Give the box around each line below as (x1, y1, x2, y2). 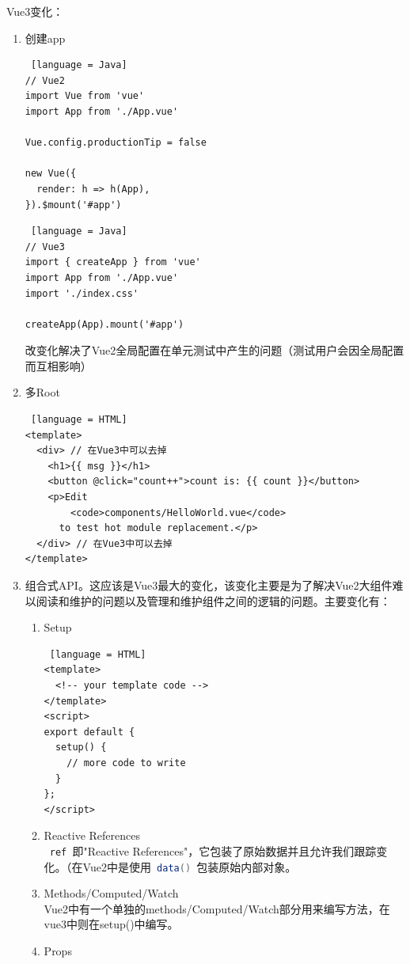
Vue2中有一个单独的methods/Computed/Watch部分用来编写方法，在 (44, 900, 390, 917)
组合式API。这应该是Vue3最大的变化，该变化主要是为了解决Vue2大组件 (25, 577, 393, 593)
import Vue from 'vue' (25, 90, 145, 102)
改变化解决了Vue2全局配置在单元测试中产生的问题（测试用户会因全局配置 (25, 342, 404, 359)
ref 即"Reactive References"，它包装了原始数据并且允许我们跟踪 (49, 842, 377, 859)
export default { (44, 726, 135, 738)
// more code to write (66, 757, 186, 769)
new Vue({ (25, 168, 77, 180)
